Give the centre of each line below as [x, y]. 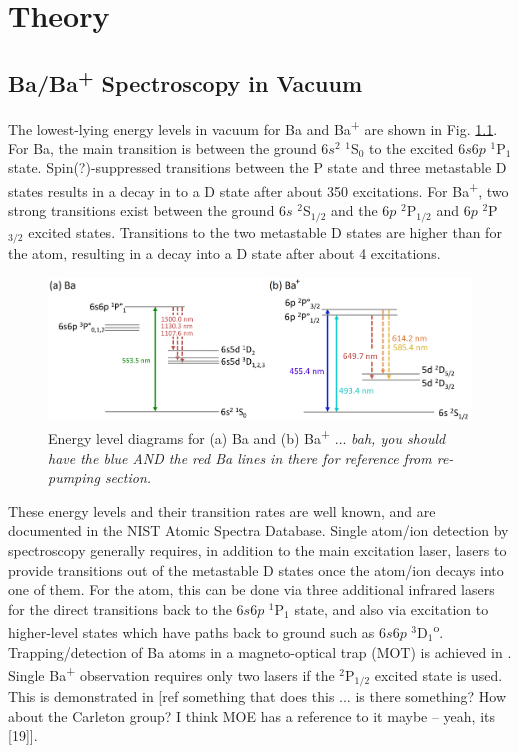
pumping [74, 477]
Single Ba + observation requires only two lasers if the [171, 673]
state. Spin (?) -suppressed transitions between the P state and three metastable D [257, 167]
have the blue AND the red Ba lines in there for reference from [240, 457]
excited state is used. [438, 674]
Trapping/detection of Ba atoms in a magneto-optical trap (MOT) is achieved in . [260, 651]
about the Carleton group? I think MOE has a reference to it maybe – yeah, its [252, 715]
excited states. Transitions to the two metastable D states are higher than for [265, 231]
